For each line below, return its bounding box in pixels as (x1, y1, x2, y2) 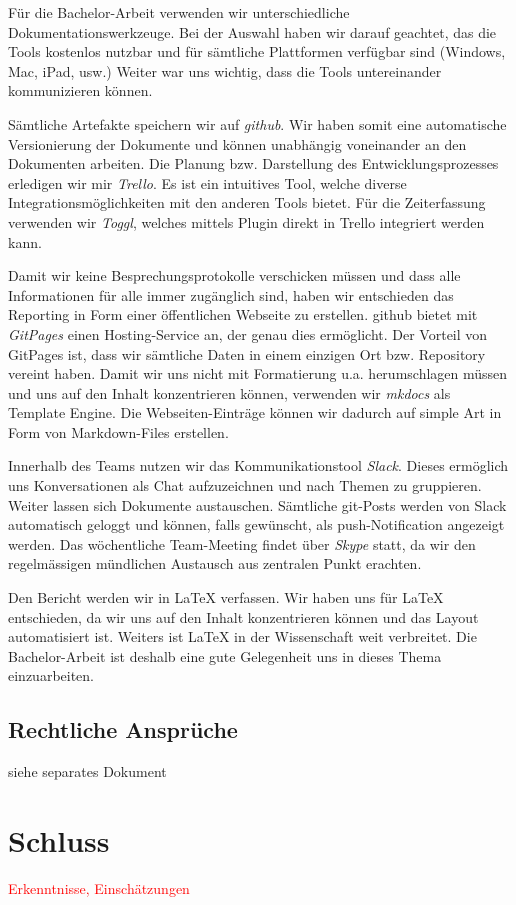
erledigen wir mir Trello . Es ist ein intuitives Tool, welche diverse (8, 172, 407, 193)
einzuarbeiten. (8, 665, 95, 686)
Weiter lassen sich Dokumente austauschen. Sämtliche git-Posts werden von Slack (8, 494, 507, 515)
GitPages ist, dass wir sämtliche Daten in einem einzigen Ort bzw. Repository (8, 343, 486, 364)
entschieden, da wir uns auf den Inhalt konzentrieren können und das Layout (8, 606, 479, 627)
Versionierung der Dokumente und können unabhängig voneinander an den (8, 133, 467, 154)
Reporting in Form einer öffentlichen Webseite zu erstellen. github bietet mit (8, 304, 478, 325)
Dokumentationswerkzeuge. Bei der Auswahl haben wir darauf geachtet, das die (8, 21, 497, 42)
